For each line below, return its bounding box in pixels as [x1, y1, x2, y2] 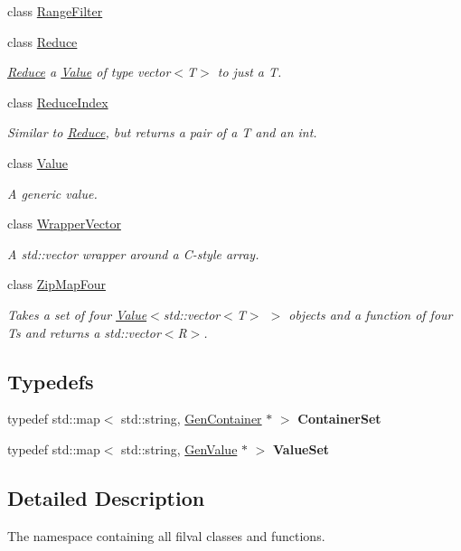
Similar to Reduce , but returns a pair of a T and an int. [7, 123, 317, 142]
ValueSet [273, 439, 330, 458]
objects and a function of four [288, 304, 453, 323]
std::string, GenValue [121, 439, 238, 458]
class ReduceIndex [7, 92, 108, 111]
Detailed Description [7, 483, 205, 511]
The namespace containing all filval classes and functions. [7, 526, 325, 545]
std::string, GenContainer [121, 409, 262, 428]
